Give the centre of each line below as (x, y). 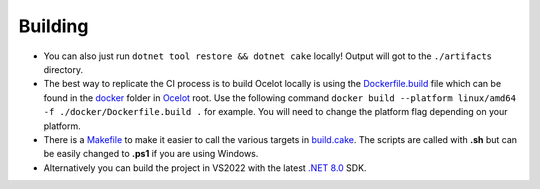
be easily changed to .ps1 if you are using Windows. (151, 154)
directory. (63, 69)
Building (53, 26)
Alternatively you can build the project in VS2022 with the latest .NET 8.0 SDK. (205, 167)
